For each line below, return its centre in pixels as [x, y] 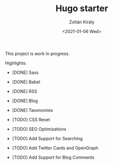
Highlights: [16, 63]
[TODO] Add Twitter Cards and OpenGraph [55, 148]
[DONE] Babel [26, 82]
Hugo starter [82, 9]
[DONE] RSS [25, 91]
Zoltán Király [82, 22]
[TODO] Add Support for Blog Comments [53, 157]
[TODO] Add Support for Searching [47, 138]
